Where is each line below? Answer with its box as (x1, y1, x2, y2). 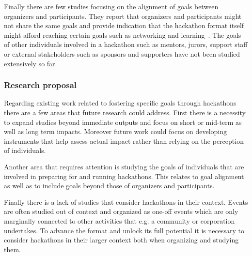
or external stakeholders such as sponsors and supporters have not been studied (4, 48, 240, 59)
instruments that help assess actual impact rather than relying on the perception (4, 136, 244, 146)
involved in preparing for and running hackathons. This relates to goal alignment (4, 171, 244, 181)
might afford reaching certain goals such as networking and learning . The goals (4, 30, 241, 40)
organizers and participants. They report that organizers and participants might (4, 11, 242, 21)
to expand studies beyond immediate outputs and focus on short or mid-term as (4, 117, 242, 127)
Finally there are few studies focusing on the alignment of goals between (4, 1, 219, 11)
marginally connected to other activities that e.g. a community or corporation (4, 215, 235, 226)
